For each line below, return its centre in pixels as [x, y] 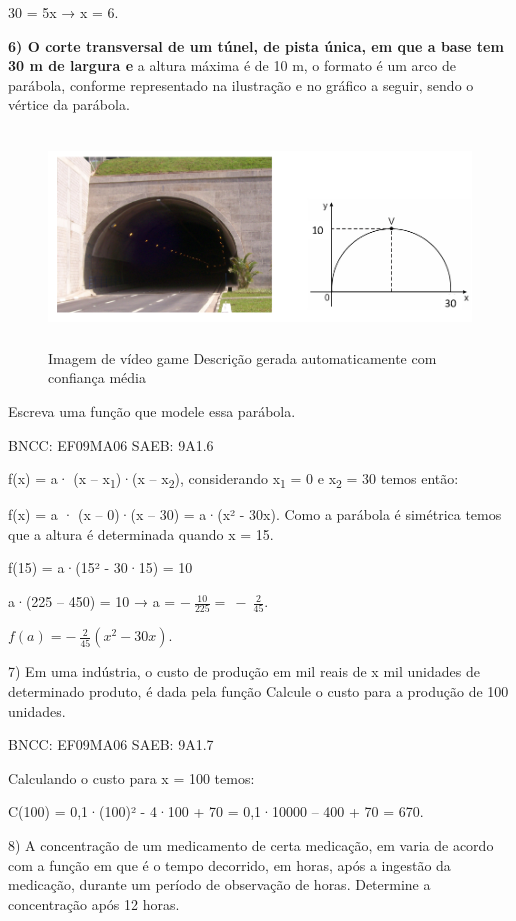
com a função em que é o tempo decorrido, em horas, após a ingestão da [229, 864]
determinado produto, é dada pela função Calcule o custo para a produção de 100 [258, 690]
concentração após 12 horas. [94, 903]
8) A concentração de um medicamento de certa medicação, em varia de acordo [251, 844]
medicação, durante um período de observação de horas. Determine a [219, 884]
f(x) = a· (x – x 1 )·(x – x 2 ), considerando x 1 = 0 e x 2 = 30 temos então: [233, 479]
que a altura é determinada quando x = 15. [141, 533]
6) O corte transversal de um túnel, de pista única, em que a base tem [256, 45]
